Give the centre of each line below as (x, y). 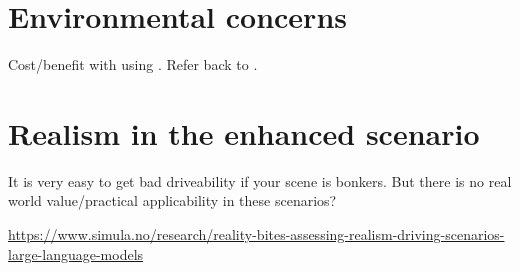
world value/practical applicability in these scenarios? (172, 200)
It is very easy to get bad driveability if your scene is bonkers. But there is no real (260, 180)
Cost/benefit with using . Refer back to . (133, 64)
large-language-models (76, 253)
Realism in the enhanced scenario (244, 132)
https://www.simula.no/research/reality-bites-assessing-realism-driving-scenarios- (256, 234)
